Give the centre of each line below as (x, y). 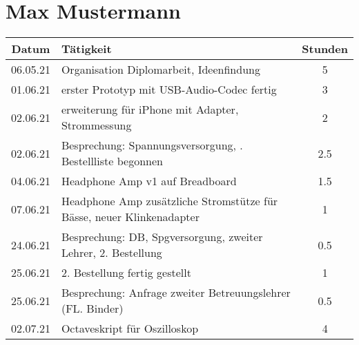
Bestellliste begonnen (112, 161)
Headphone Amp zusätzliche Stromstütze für (169, 201)
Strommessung (96, 125)
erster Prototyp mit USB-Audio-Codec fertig (169, 90)
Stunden (325, 49)
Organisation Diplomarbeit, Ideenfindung (161, 70)
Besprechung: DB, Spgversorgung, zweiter (162, 237)
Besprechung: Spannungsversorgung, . (152, 145)
